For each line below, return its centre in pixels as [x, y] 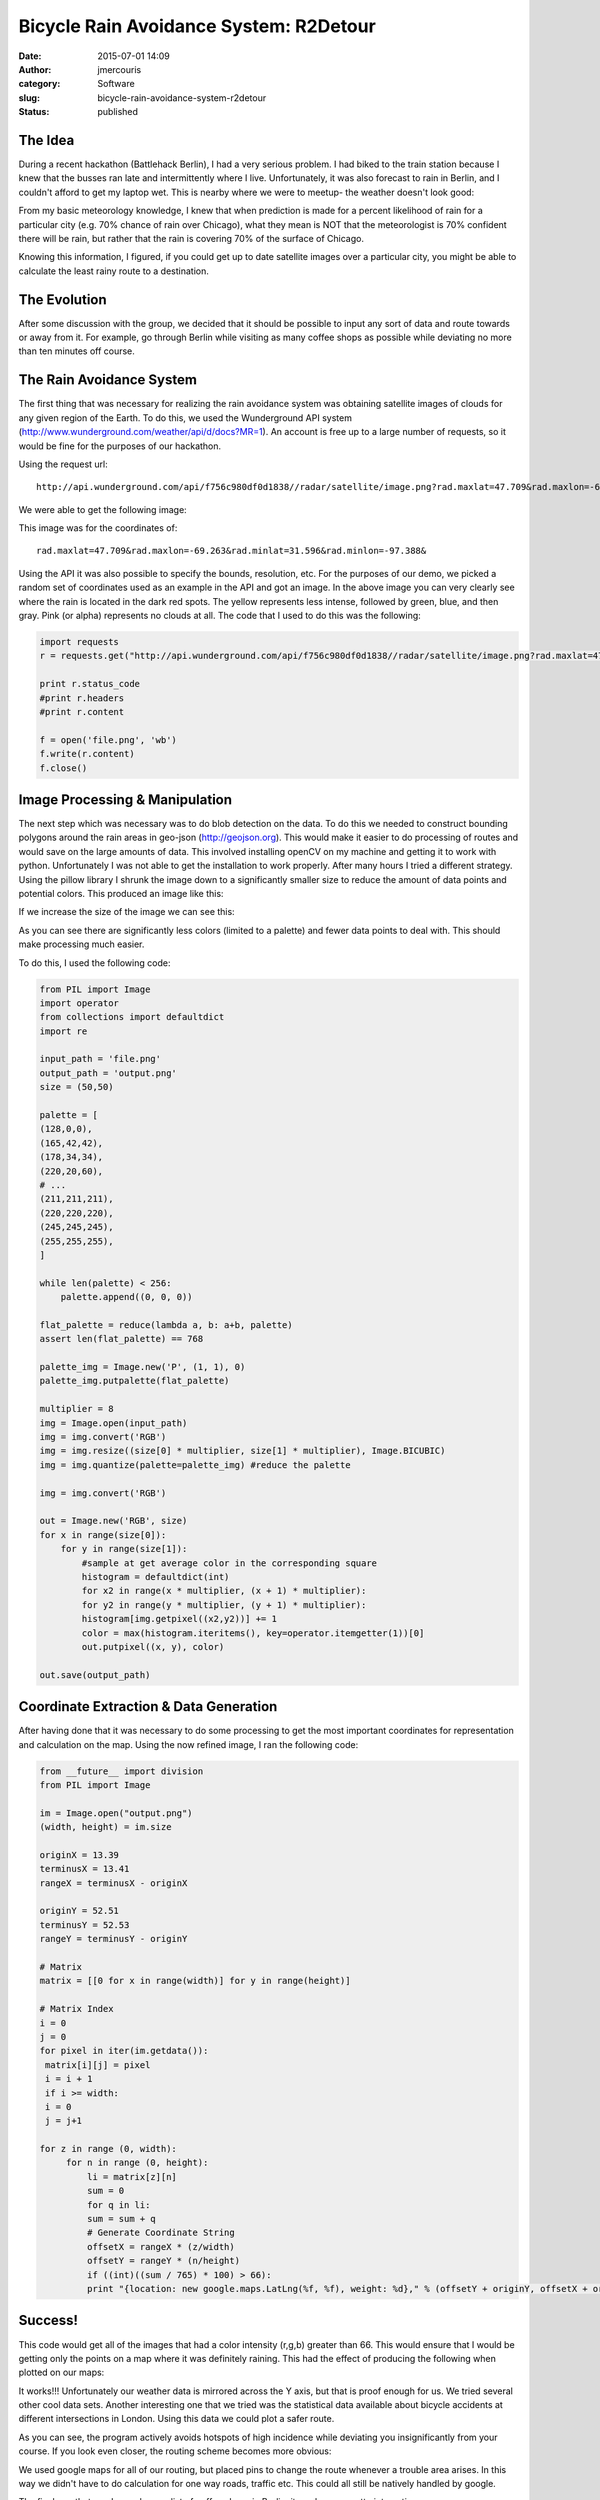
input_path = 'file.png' [100, 1059]
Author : [35, 69]
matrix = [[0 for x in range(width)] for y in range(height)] [195, 1981]
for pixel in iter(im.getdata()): [124, 2051]
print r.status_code [89, 684]
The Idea [46, 140]
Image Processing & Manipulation [125, 799]
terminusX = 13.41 [84, 1869]
